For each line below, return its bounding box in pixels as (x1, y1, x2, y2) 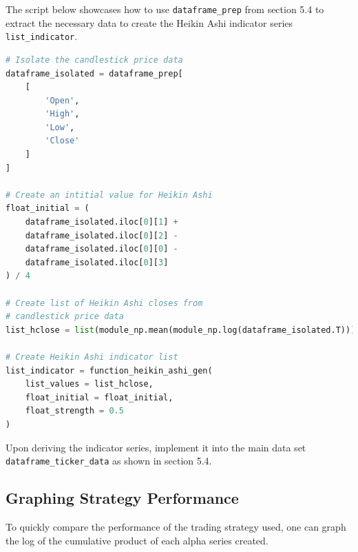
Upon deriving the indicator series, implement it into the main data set (6, 440, 306, 454)
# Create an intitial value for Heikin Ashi (6, 190, 213, 200)
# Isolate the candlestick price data (6, 54, 183, 65)
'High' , (45, 109, 80, 119)
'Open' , (45, 95, 80, 105)
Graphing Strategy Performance (6, 487, 239, 509)
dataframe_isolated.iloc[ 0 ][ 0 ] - (25, 244, 178, 254)
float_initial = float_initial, (25, 392, 173, 402)
